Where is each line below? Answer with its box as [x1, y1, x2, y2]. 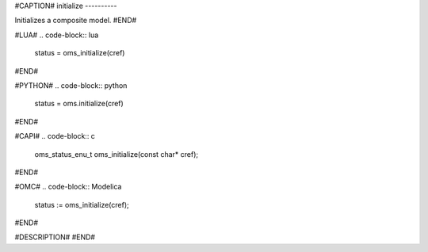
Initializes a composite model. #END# [14, 16, 137, 25]
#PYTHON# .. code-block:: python [14, 80, 128, 90]
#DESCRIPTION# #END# [14, 232, 95, 242]
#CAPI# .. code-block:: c [14, 132, 95, 141]
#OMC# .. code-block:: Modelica [14, 182, 122, 192]
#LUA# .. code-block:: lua [14, 30, 99, 40]
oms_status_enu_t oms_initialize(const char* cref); [34, 149, 198, 158]
